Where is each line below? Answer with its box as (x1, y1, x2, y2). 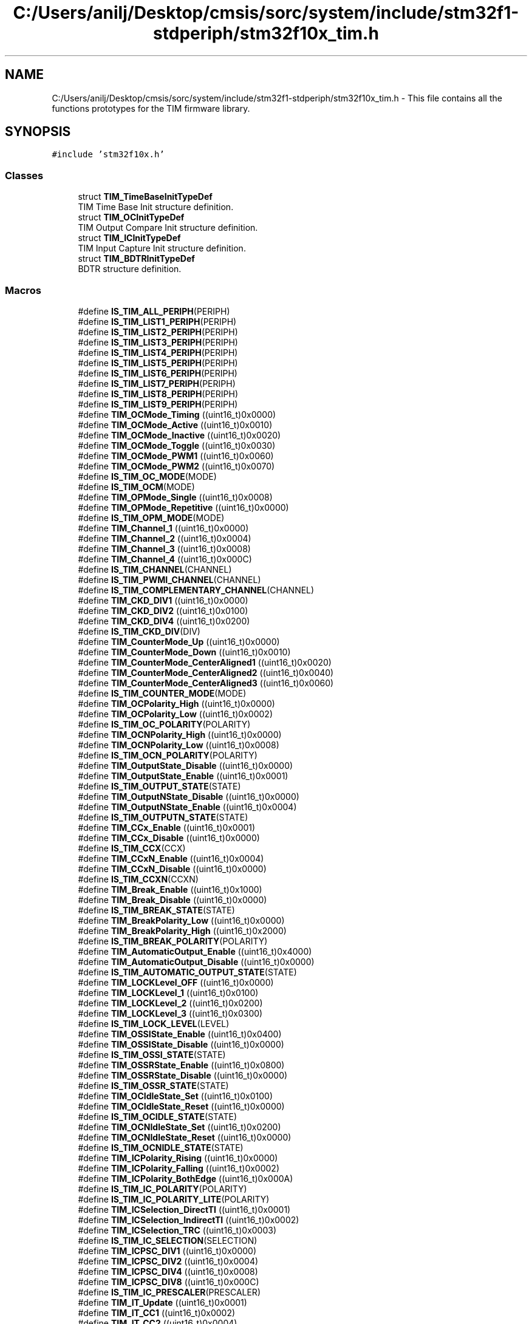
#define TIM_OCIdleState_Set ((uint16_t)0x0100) (78, 1090, 273, 1101)
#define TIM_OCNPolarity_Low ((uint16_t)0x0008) (78, 739, 279, 750)
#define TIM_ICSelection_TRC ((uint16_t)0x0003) (78, 1224, 277, 1235)
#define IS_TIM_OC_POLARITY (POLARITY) (78, 718, 251, 729)
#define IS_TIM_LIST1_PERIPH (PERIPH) (78, 316, 237, 327)
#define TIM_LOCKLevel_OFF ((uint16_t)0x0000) (78, 977, 274, 988)
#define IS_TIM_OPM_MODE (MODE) (78, 512, 225, 523)
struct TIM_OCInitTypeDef (78, 212, 185, 223)
